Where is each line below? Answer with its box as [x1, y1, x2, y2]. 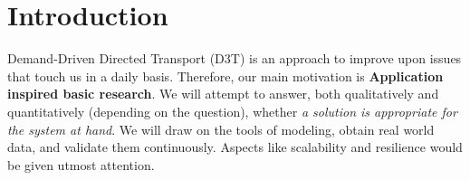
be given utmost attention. [7, 155, 155, 174]
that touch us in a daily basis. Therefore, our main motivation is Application [7, 66, 444, 85]
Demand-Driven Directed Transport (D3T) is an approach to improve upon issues [7, 49, 462, 68]
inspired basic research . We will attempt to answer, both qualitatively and [7, 84, 439, 103]
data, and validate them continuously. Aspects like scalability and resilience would [7, 137, 463, 156]
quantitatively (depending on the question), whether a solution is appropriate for [7, 101, 457, 120]
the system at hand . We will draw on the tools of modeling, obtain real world [7, 119, 435, 138]
